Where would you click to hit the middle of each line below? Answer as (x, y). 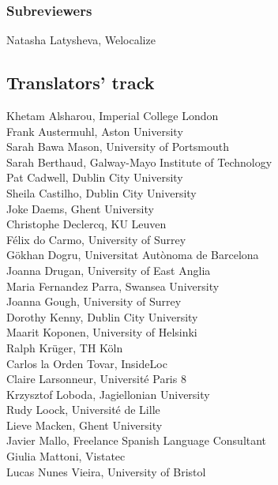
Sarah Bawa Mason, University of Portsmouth (118, 147)
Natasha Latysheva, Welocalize (81, 40)
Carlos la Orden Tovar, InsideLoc (87, 363)
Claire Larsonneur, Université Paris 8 (96, 379)
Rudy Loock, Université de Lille (83, 410)
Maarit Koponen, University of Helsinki (102, 332)
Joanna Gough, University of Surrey (94, 301)
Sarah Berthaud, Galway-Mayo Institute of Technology (139, 162)
